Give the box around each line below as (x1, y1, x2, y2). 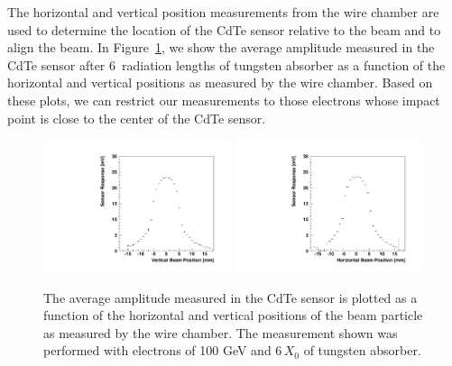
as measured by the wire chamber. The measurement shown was (43, 323, 398, 342)
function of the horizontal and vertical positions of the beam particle (43, 306, 423, 325)
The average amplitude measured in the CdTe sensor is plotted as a (43, 288, 418, 307)
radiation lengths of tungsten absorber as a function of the (121, 55, 446, 74)
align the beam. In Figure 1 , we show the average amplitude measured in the (7, 38, 435, 57)
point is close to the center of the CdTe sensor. (7, 108, 266, 127)
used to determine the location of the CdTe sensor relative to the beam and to (7, 20, 441, 39)
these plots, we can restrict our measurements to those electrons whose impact (7, 90, 440, 109)
